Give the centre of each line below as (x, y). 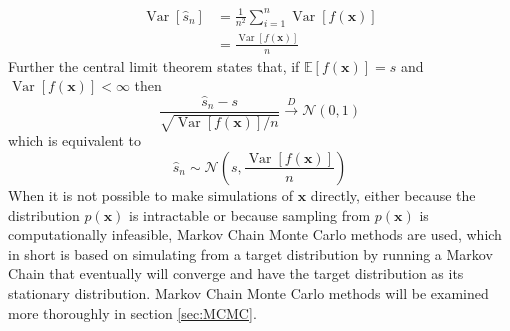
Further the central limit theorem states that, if (154, 65)
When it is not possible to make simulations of (151, 194)
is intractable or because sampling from (250, 214)
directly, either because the (393, 194)
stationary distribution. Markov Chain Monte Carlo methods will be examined (248, 292)
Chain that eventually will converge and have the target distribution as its (236, 273)
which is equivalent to (75, 140)
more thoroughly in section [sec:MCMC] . (132, 312)
